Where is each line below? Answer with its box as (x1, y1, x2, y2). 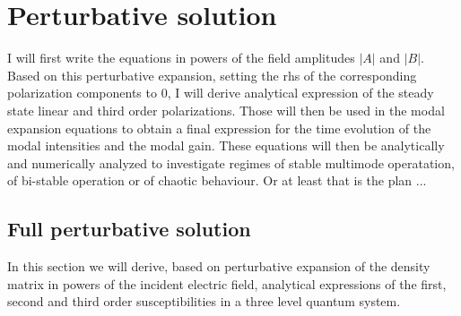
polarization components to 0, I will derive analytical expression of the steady (7, 83, 434, 102)
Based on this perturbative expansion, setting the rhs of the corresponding (7, 65, 417, 84)
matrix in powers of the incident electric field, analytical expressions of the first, (7, 274, 447, 293)
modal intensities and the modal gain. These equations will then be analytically (7, 136, 445, 155)
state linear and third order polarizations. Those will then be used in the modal (7, 100, 445, 119)
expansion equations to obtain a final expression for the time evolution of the (7, 118, 431, 137)
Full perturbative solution (7, 215, 251, 243)
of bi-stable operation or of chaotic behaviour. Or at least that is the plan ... (7, 171, 427, 190)
